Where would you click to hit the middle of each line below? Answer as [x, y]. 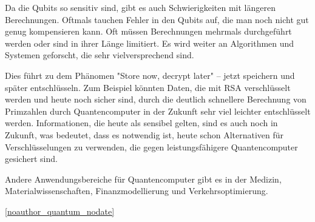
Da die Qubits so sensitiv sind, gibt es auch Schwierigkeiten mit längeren [140, 7]
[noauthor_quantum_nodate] [60, 211]
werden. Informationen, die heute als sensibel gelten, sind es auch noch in [141, 123]
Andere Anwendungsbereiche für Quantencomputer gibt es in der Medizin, [143, 179]
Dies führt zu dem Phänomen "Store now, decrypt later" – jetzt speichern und [150, 75]
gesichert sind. [31, 159]
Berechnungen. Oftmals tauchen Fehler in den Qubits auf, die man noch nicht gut [157, 19]
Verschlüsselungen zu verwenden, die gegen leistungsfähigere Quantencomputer [151, 146]
